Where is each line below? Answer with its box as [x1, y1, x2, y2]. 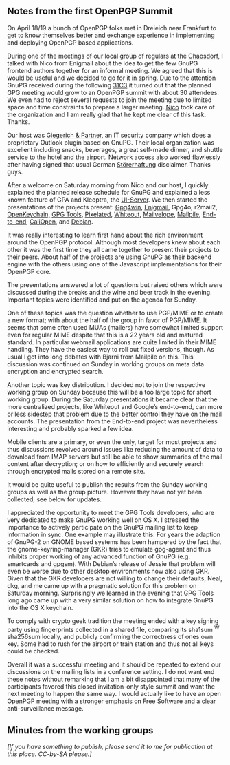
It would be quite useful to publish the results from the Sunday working [7, 480, 208, 488]
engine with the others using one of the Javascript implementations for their [7, 260, 222, 268]
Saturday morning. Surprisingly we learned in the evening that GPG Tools [7, 589, 214, 597]
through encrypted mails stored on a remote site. [7, 467, 146, 475]
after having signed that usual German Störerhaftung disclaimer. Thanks [7, 160, 211, 168]
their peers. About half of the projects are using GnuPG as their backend [7, 253, 211, 261]
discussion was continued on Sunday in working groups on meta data [7, 359, 205, 368]
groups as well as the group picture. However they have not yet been [7, 488, 203, 496]
